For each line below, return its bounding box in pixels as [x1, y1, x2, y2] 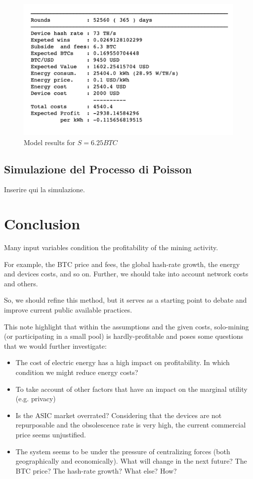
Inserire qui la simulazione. [4, 184, 85, 195]
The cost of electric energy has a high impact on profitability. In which [15, 357, 230, 368]
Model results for [24, 137, 76, 147]
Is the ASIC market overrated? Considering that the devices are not [15, 410, 222, 420]
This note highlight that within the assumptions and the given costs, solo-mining [4, 321, 249, 331]
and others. [4, 278, 38, 288]
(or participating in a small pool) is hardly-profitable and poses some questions [4, 331, 244, 341]
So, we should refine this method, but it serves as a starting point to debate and [4, 295, 247, 305]
